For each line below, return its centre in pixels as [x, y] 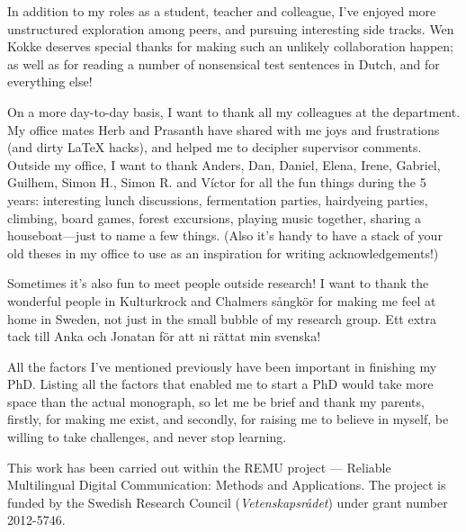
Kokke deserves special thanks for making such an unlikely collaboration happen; [230, 46]
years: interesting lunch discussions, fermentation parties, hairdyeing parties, [218, 199]
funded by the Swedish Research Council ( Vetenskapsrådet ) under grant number [228, 502]
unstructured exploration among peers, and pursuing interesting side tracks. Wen [231, 28]
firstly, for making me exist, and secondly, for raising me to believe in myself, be [228, 419]
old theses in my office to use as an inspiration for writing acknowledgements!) [223, 252]
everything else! [50, 81]
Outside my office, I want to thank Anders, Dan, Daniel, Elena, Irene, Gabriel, [224, 164]
